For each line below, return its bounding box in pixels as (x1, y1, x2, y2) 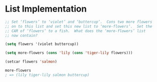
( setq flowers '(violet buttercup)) (5, 42, 79, 47)
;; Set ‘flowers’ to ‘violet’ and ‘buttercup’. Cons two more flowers (5, 19, 152, 24)
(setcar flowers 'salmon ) (5, 59, 57, 64)
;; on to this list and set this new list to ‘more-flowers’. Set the (5, 24, 152, 29)
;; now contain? (5, 33, 38, 38)
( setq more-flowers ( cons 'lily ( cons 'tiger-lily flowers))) (5, 50, 133, 55)
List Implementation (5, 3, 87, 15)
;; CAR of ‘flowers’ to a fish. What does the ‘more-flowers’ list (5, 28, 146, 33)
